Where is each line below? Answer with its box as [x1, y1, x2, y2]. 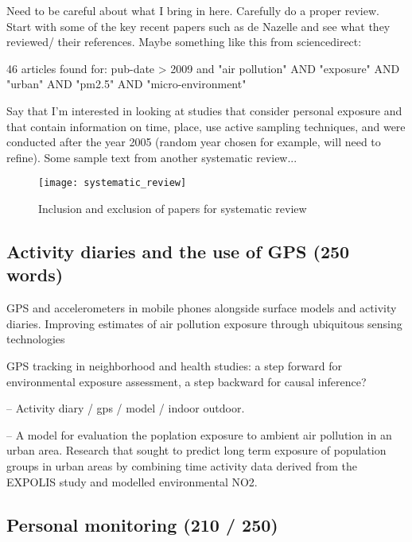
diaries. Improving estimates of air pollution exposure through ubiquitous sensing [6, 315, 402, 331]
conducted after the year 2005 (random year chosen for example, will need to [6, 134, 381, 150]
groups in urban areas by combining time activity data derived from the [6, 457, 357, 474]
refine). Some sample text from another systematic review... [6, 149, 297, 165]
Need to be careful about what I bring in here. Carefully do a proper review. [6, 2, 379, 18]
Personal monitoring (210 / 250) [6, 512, 278, 536]
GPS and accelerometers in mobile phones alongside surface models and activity [6, 300, 397, 316]
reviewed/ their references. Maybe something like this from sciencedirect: [6, 33, 362, 50]
